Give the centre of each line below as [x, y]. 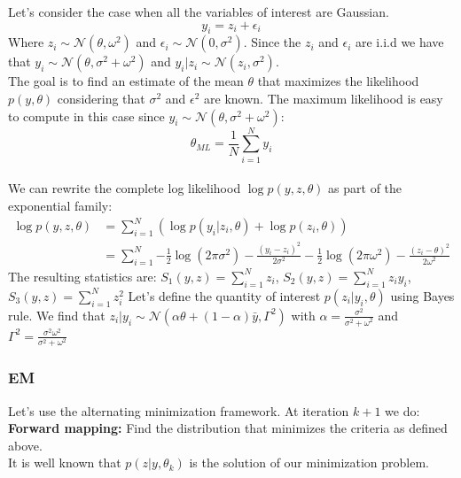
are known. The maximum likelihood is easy [324, 98]
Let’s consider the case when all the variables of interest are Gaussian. [199, 12]
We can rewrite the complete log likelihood [125, 188]
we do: [402, 410]
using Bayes [422, 295]
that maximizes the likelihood [338, 81]
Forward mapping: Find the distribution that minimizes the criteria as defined [228, 428]
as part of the [365, 188]
